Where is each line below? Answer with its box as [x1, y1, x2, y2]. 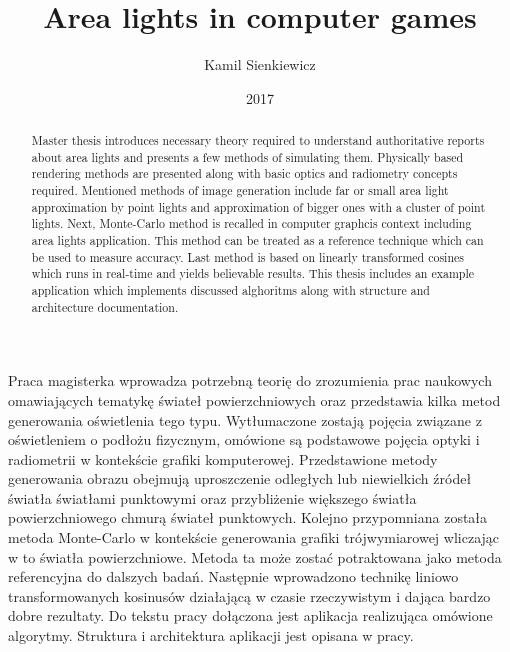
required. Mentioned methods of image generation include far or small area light [31, 182, 449, 199]
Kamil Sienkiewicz [204, 54, 316, 75]
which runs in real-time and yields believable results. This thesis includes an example [31, 265, 475, 282]
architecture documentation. [31, 298, 179, 315]
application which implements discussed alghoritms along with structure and [31, 282, 430, 299]
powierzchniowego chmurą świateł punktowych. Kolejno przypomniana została [8, 507, 488, 528]
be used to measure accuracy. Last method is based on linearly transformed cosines [31, 248, 464, 265]
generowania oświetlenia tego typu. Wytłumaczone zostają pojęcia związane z [8, 409, 482, 430]
